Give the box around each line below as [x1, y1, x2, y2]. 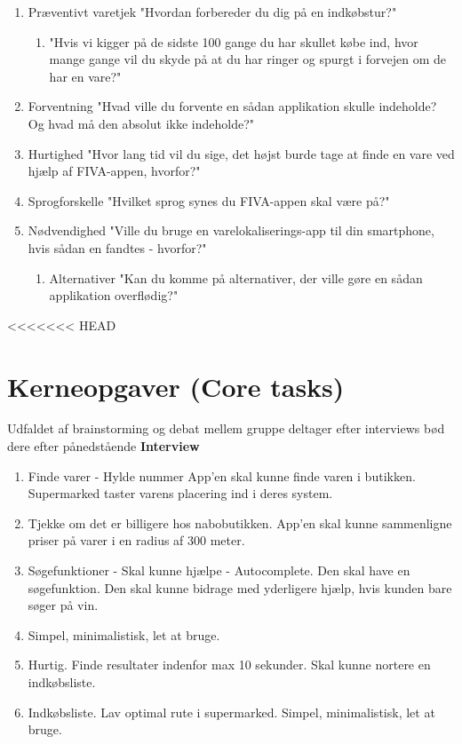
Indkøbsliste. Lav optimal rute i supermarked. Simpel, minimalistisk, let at [28, 702, 435, 721]
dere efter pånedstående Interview [7, 437, 200, 455]
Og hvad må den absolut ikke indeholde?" [28, 114, 255, 132]
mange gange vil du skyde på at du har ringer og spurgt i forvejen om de [49, 50, 447, 68]
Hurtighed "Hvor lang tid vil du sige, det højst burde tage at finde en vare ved [28, 144, 455, 162]
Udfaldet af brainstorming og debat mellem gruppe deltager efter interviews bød [7, 419, 445, 438]
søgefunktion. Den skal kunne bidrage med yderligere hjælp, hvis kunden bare [28, 578, 452, 597]
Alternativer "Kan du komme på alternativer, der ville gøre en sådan [49, 268, 423, 287]
